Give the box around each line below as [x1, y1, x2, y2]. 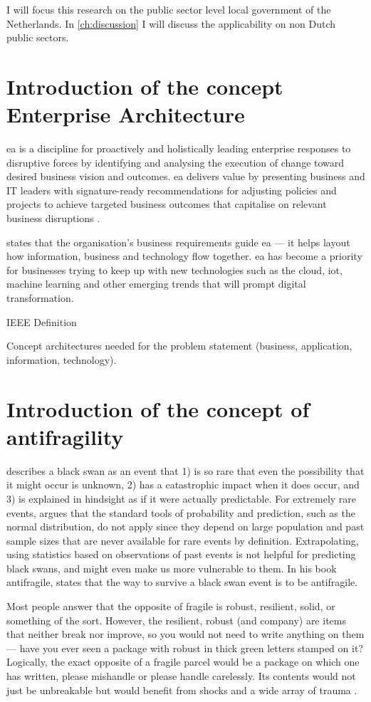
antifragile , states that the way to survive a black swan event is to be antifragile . [6, 575, 358, 590]
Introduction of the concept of [6, 394, 310, 423]
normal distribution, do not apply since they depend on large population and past [6, 519, 365, 534]
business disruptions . [6, 211, 100, 226]
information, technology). [6, 352, 117, 367]
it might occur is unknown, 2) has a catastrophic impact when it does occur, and [6, 477, 360, 492]
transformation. [6, 290, 74, 305]
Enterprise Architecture [6, 100, 245, 129]
